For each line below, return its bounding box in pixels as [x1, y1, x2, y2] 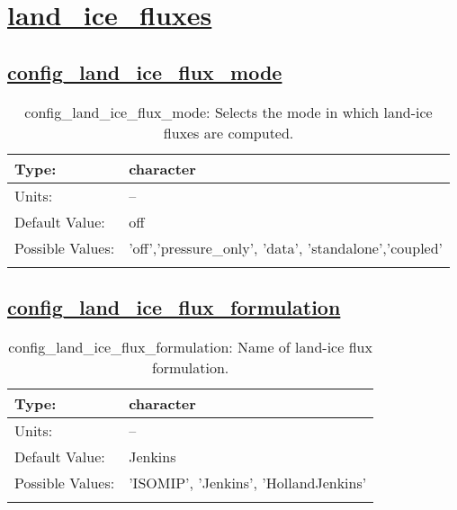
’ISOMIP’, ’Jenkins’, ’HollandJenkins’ [129, 471, 367, 493]
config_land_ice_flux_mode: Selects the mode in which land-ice [24, 101, 433, 122]
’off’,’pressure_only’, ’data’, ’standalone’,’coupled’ [129, 237, 444, 258]
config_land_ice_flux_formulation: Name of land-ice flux [8, 336, 372, 357]
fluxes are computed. [163, 121, 294, 143]
